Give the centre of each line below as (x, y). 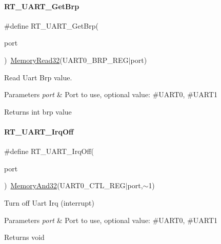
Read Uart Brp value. (38, 77)
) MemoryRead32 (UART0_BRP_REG (66, 60)
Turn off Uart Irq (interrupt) (49, 202)
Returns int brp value (38, 111)
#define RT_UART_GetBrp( (51, 25)
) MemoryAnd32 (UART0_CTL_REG (65, 185)
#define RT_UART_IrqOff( (49, 151)
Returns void (24, 237)
